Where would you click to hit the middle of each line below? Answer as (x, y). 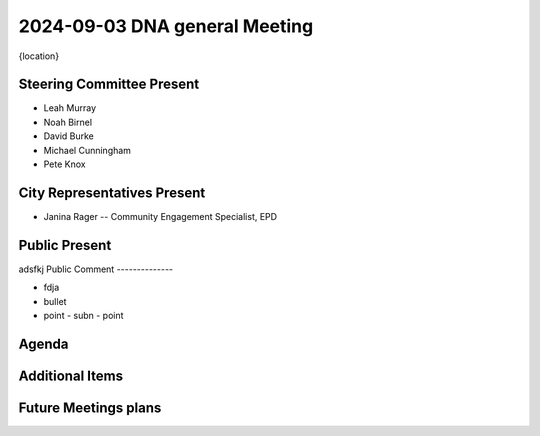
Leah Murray (70, 108)
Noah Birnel (68, 122)
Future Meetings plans (90, 407)
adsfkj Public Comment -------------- (96, 269)
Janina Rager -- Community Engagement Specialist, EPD (160, 216)
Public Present (65, 245)
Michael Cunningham (87, 150)
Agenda (43, 343)
